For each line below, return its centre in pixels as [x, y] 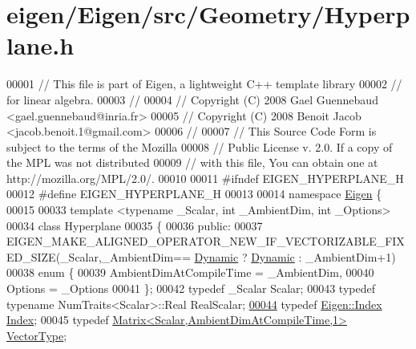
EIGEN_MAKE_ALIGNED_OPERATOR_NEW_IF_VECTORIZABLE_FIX [206, 241]
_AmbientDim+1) [351, 256]
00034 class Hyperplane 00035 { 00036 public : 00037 [135, 225]
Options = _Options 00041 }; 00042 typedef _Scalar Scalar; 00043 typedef [191, 288]
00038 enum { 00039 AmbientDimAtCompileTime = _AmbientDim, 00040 [190, 272]
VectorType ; [37, 335]
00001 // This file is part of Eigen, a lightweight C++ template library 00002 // [204, 84]
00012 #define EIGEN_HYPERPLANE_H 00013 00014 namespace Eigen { [194, 194]
